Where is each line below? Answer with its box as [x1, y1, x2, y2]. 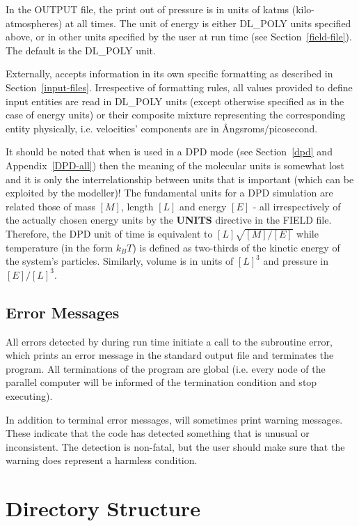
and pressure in [263, 254, 329, 268]
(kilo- [292, 2, 315, 16]
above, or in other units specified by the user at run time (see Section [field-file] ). [6, 29, 352, 44]
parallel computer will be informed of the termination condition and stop [6, 375, 317, 389]
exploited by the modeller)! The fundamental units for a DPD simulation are [6, 185, 333, 200]
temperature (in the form [6, 240, 113, 254]
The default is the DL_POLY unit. [6, 42, 156, 57]
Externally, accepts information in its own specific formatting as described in [6, 66, 333, 81]
